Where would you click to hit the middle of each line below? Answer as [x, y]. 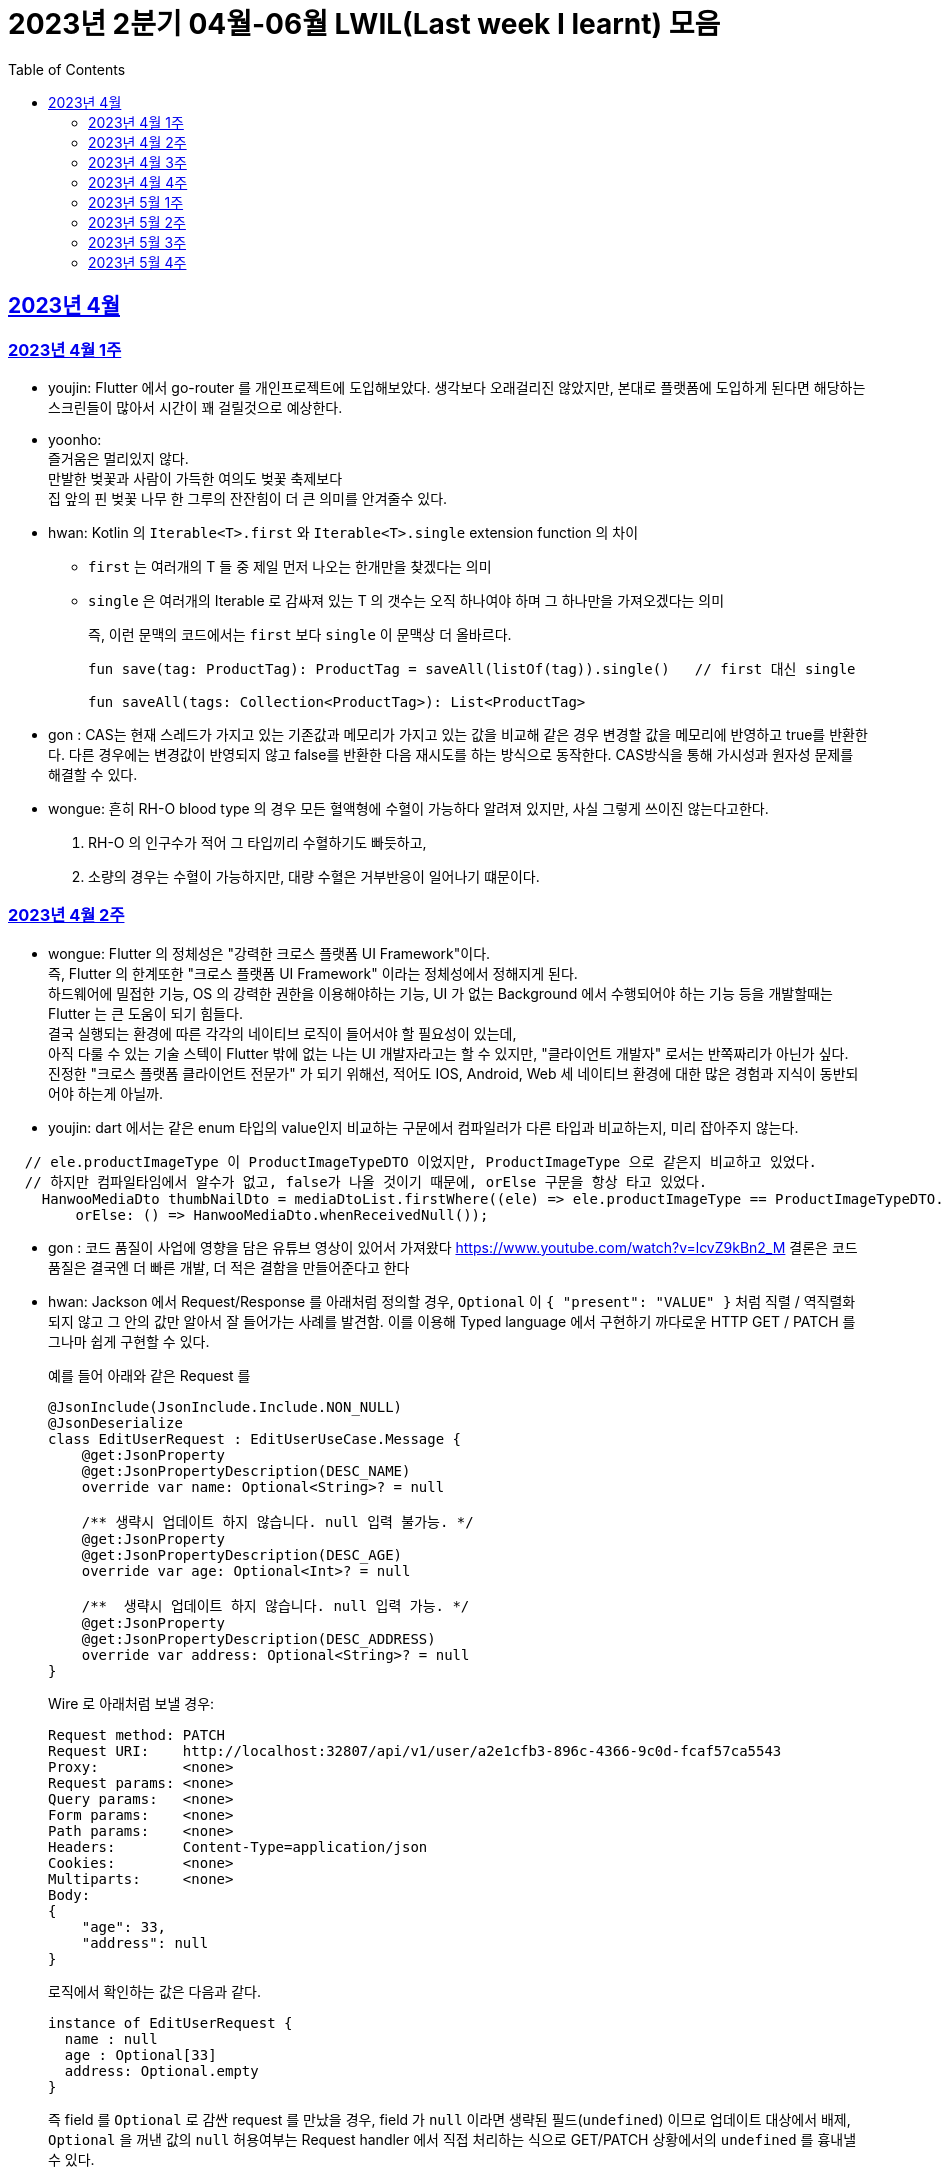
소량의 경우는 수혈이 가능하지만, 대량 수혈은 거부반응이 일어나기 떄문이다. [314, 876]
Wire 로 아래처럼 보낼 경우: [131, 1703]
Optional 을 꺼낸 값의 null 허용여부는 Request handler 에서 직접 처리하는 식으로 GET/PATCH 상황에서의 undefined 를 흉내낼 [452, 2139]
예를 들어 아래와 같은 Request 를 [149, 1375]
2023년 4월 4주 [138, 182]
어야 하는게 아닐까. [105, 1093]
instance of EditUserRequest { [170, 2022]
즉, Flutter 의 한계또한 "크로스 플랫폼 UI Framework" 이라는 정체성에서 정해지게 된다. [313, 973]
